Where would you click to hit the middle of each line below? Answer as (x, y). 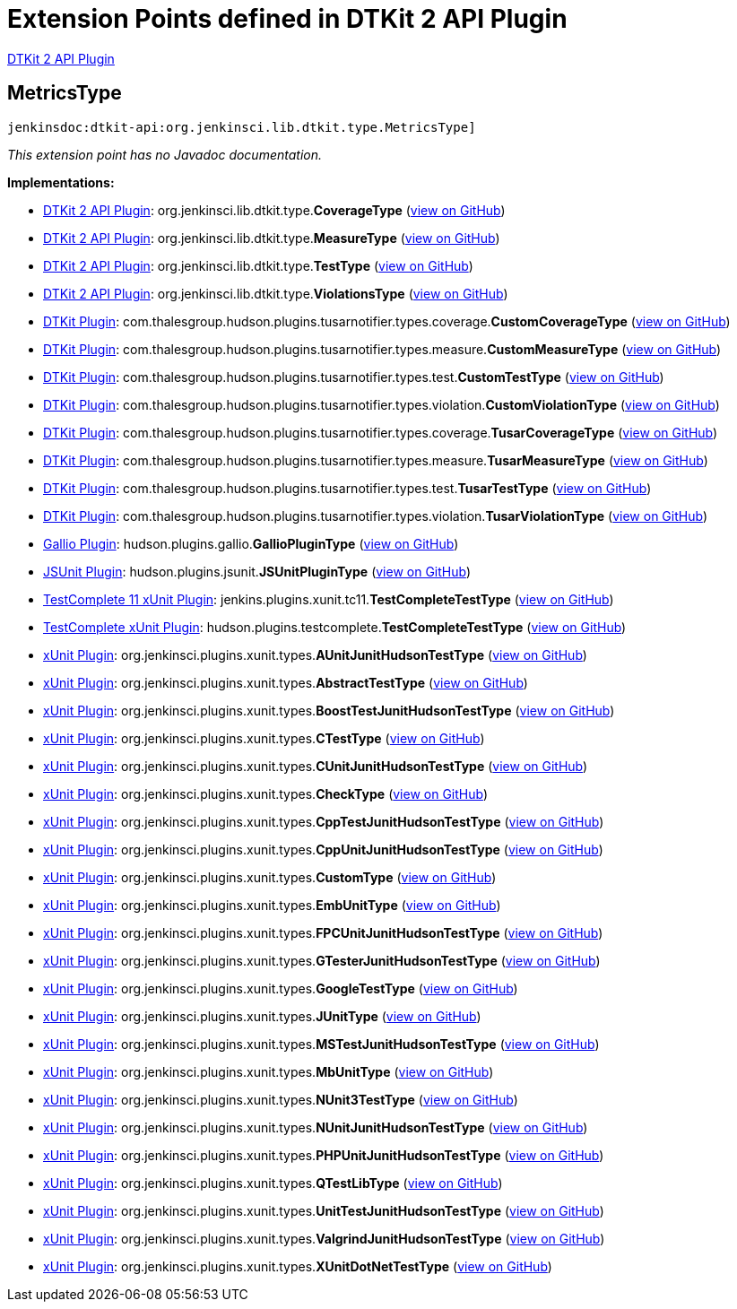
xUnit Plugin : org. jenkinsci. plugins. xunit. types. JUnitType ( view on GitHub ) (262, 1016)
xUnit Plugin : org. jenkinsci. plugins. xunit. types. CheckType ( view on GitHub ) (266, 793)
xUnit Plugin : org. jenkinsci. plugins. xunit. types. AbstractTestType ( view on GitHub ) (286, 682)
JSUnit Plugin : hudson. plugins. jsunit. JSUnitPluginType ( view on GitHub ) (257, 571)
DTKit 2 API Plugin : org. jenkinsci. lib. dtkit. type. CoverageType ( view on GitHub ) (274, 210)
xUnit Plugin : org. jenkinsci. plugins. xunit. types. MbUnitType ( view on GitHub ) (269, 1071)
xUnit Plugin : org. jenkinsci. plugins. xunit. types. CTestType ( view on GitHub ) (264, 738)
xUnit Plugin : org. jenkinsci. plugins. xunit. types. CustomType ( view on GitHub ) (270, 877)
